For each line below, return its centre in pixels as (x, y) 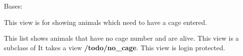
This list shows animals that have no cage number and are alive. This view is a (121, 38)
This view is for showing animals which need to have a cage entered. (105, 22)
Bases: (13, 6)
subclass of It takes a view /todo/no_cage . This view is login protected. (115, 47)
